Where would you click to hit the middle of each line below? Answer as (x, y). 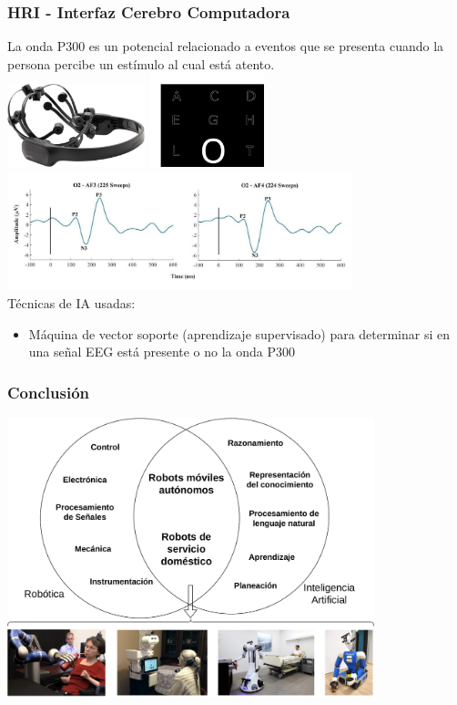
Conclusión (48, 392)
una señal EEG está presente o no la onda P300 (162, 352)
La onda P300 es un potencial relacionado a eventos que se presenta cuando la (226, 46)
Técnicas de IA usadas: (71, 302)
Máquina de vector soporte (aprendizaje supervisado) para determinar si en (239, 333)
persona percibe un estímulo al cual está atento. (141, 63)
